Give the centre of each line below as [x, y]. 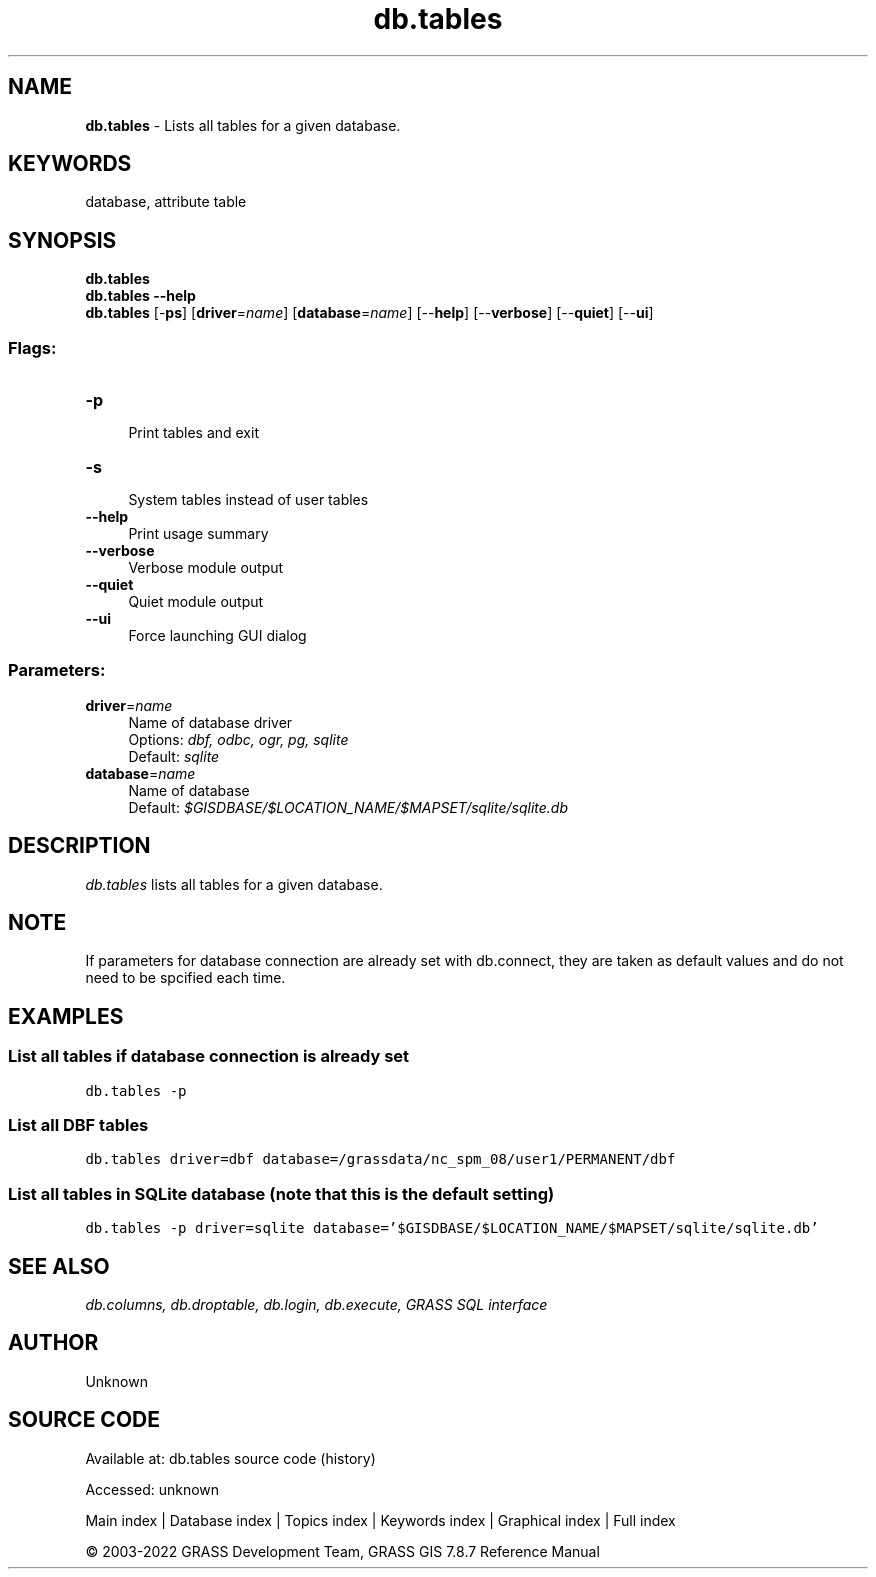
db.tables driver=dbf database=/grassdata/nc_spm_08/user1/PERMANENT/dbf [380, 1159]
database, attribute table [166, 202]
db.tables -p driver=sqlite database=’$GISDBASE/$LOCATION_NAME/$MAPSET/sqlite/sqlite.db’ [452, 1228]
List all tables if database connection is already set [209, 1056]
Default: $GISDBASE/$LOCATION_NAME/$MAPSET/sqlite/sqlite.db [348, 807]
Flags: [32, 347]
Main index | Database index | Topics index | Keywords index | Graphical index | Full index [380, 1520]
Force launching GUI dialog [217, 636]
